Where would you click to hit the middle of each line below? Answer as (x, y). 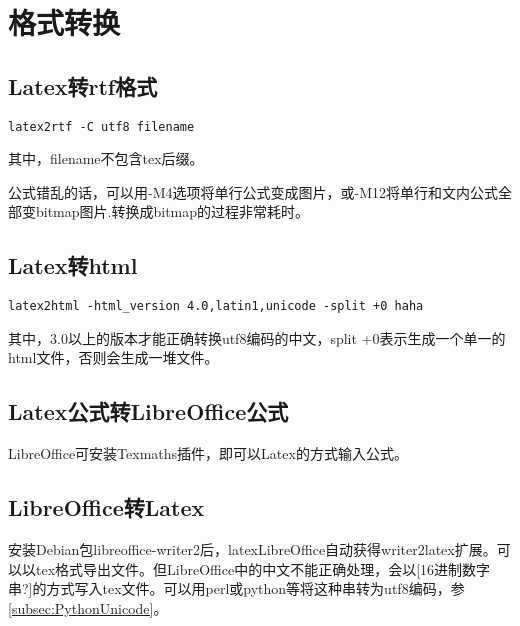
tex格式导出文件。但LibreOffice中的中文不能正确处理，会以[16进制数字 (263, 568)
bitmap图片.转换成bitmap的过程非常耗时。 (172, 211)
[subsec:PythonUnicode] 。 (88, 607)
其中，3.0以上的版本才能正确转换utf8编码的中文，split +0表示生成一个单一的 (257, 337)
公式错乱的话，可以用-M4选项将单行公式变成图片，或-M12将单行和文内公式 (253, 191)
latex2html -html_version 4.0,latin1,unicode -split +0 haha (216, 306)
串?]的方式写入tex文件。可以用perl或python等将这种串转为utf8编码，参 (236, 588)
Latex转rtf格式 (83, 85)
